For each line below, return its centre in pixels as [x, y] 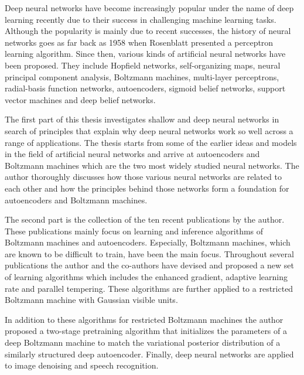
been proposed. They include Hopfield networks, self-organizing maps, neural [143, 65]
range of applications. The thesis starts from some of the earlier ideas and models [151, 142]
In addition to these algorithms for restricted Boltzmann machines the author [144, 319]
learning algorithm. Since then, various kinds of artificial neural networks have [145, 54]
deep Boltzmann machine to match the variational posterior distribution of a [143, 342]
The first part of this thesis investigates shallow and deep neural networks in [142, 119]
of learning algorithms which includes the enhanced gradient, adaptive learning [146, 277]
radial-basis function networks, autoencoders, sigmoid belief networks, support [145, 88]
